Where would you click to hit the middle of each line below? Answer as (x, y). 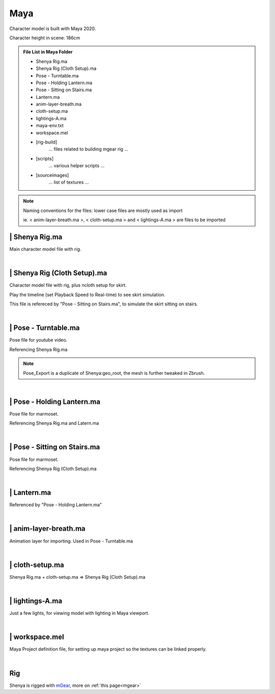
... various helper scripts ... (76, 166)
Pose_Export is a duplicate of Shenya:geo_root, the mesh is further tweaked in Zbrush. (114, 373)
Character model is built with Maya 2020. (53, 29)
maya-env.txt (50, 125)
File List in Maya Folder (48, 52)
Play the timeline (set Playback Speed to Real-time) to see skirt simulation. (87, 294)
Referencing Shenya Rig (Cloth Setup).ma (53, 469)
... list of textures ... (69, 182)
